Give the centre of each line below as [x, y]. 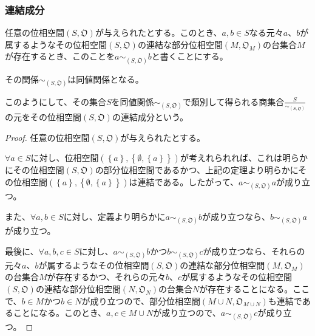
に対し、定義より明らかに [114, 216]
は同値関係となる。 [106, 79]
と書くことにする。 [190, 56]
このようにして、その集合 [56, 101]
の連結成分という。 [150, 117]
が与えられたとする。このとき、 [158, 33]
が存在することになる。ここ [255, 288]
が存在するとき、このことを [60, 56]
